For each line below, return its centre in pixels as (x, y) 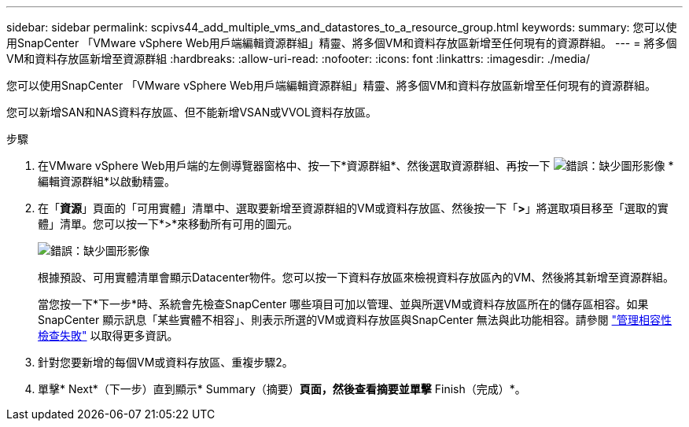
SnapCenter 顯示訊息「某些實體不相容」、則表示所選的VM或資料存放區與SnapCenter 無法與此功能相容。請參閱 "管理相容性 (355, 320)
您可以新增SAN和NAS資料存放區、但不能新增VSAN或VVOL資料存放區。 (192, 112)
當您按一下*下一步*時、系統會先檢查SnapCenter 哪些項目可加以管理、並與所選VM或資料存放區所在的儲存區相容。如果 (343, 304)
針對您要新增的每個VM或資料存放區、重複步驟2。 (166, 362)
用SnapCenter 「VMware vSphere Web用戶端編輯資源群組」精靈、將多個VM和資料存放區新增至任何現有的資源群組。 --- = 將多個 (342, 43)
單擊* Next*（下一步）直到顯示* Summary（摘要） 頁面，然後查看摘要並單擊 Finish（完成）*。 (282, 389)
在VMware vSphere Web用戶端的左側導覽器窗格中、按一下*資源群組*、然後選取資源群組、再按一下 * (356, 166)
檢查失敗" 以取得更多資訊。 (108, 335)
